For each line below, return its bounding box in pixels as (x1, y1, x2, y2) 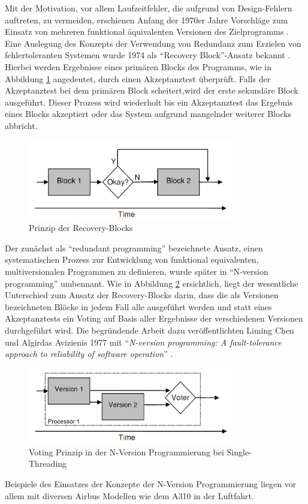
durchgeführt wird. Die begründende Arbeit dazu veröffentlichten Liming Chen (5, 324, 294, 336)
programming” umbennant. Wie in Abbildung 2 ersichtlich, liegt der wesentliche (5, 277, 298, 289)
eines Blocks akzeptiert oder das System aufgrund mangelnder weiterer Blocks (5, 107, 292, 120)
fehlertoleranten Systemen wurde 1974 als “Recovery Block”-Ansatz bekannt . (5, 49, 291, 61)
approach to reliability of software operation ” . (5, 347, 173, 360)
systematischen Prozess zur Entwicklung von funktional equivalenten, (5, 253, 259, 266)
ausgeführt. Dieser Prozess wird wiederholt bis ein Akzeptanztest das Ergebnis (5, 95, 293, 108)
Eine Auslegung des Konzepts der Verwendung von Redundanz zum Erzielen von (5, 37, 301, 49)
